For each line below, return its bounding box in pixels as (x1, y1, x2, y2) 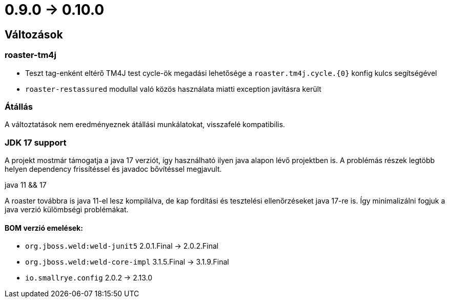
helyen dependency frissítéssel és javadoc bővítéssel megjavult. (5, 165, 222, 174)
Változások (5, 28, 63, 41)
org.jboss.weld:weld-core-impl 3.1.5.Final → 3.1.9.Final (25, 257, 229, 267)
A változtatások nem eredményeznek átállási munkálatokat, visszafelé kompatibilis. (5, 120, 285, 129)
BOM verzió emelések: (5, 223, 83, 232)
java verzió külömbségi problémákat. (5, 205, 129, 214)
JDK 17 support (5, 137, 67, 148)
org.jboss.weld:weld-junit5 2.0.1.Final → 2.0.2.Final (25, 241, 219, 251)
